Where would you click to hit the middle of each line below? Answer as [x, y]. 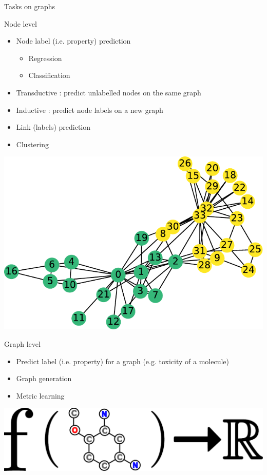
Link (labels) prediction [53, 127]
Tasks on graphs [30, 6]
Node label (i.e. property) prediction [73, 41]
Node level [21, 23]
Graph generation [44, 378]
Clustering [32, 144]
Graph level [22, 343]
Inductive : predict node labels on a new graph [90, 110]
